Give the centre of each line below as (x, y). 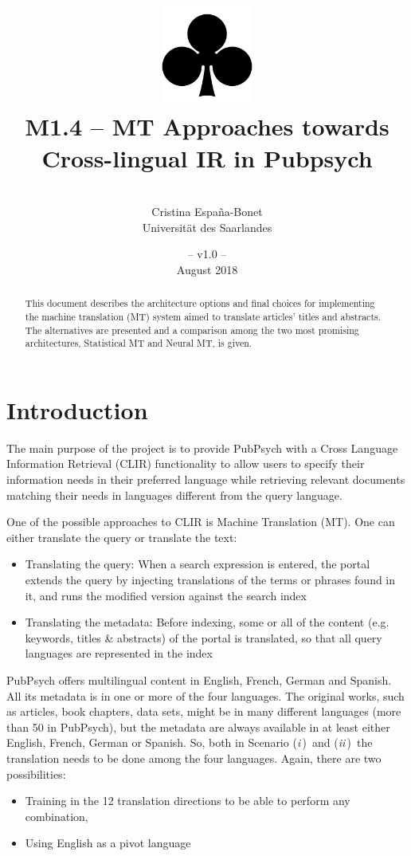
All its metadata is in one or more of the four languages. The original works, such (205, 695)
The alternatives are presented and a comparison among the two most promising (192, 330)
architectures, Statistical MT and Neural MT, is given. (139, 343)
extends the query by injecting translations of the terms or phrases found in (210, 579)
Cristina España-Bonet (207, 212)
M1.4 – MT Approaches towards (207, 126)
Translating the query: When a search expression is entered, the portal (198, 564)
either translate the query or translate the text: (122, 537)
